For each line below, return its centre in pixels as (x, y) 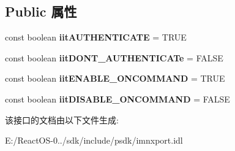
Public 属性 (41, 11)
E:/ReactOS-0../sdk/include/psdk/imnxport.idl (94, 140)
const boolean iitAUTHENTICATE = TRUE (96, 37)
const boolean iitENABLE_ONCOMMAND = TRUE (115, 78)
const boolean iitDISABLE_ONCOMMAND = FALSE (117, 99)
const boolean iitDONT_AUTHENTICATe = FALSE (114, 57)
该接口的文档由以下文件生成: (62, 119)
